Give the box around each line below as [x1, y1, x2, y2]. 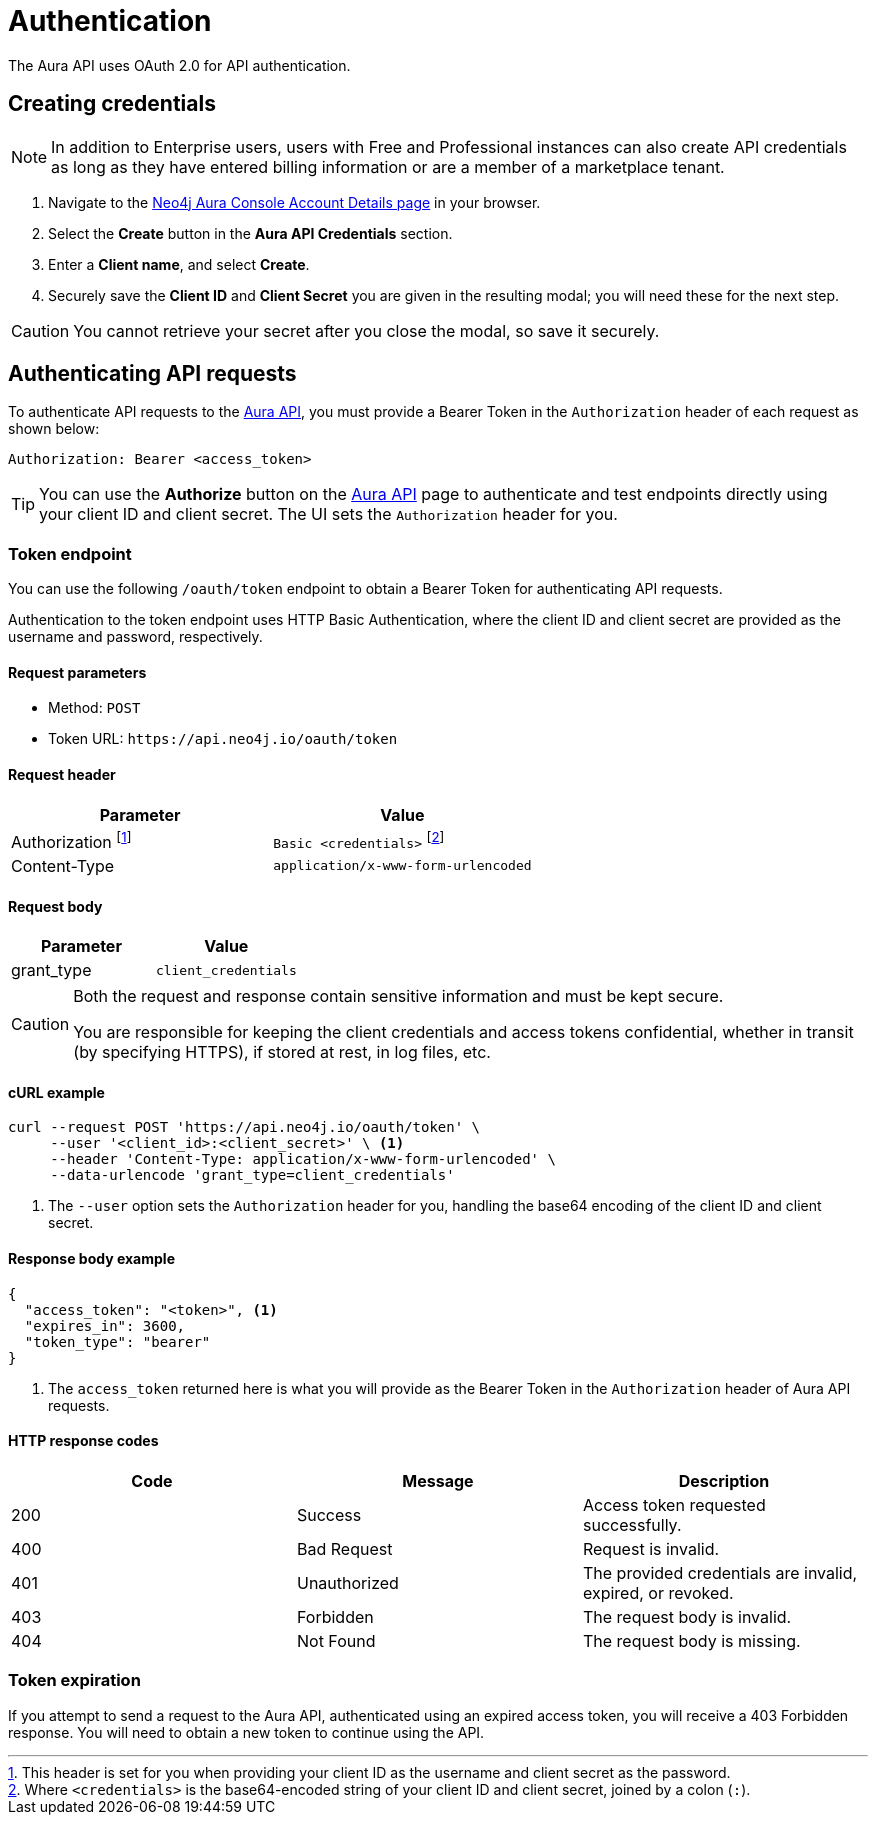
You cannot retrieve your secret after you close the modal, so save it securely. [73, 320, 660, 341]
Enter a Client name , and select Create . [48, 255, 310, 273]
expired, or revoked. [582, 1582, 734, 1603]
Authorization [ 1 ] [11, 828, 132, 852]
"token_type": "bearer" [24, 1333, 211, 1350]
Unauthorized [296, 1572, 399, 1593]
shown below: [8, 420, 100, 438]
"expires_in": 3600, [24, 1317, 186, 1334]
